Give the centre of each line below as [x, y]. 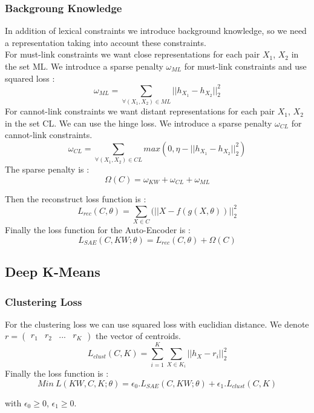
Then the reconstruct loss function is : [76, 198]
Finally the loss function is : [57, 373]
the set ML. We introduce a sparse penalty [84, 66]
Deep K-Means [53, 272]
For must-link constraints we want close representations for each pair [132, 54]
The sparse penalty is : [47, 169]
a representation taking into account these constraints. [106, 42]
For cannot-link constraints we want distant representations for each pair [140, 111]
